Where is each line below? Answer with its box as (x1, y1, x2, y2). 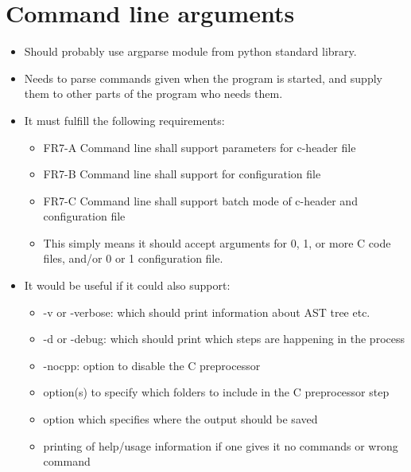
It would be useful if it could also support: (24, 277, 231, 294)
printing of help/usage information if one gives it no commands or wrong (43, 437, 398, 454)
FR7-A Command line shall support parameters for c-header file (43, 138, 356, 155)
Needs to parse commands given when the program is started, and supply (24, 69, 382, 86)
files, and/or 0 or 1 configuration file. (43, 250, 223, 267)
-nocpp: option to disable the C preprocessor (43, 357, 261, 373)
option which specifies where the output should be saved (43, 411, 318, 427)
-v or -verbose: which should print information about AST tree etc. (43, 303, 370, 320)
